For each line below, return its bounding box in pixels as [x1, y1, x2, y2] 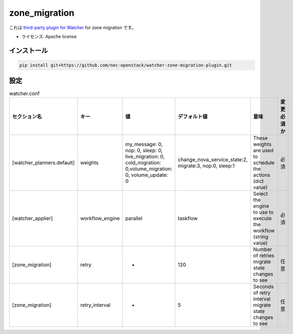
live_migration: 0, [125, 153, 165, 160]
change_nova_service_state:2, [177, 156, 248, 163]
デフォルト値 [177, 113, 208, 120]
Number [253, 246, 272, 253]
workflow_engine [80, 214, 120, 221]
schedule [253, 159, 275, 166]
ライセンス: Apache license [21, 33, 77, 39]
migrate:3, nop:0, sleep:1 [177, 162, 235, 169]
